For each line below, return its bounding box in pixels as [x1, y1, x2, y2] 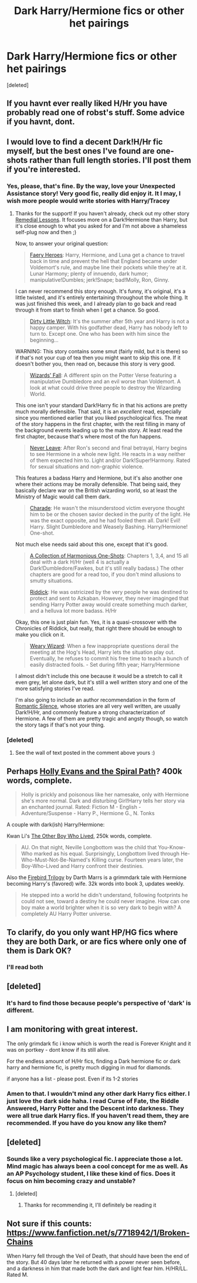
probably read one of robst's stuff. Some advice [6, 107, 185, 118]
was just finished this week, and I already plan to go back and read [15, 301, 176, 308]
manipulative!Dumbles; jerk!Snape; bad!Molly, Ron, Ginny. [29, 276, 169, 283]
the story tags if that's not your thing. [15, 721, 105, 728]
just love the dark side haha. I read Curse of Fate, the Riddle [6, 1097, 179, 1105]
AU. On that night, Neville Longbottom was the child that [21, 844, 157, 851]
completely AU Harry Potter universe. [21, 910, 112, 917]
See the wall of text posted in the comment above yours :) [15, 749, 155, 757]
